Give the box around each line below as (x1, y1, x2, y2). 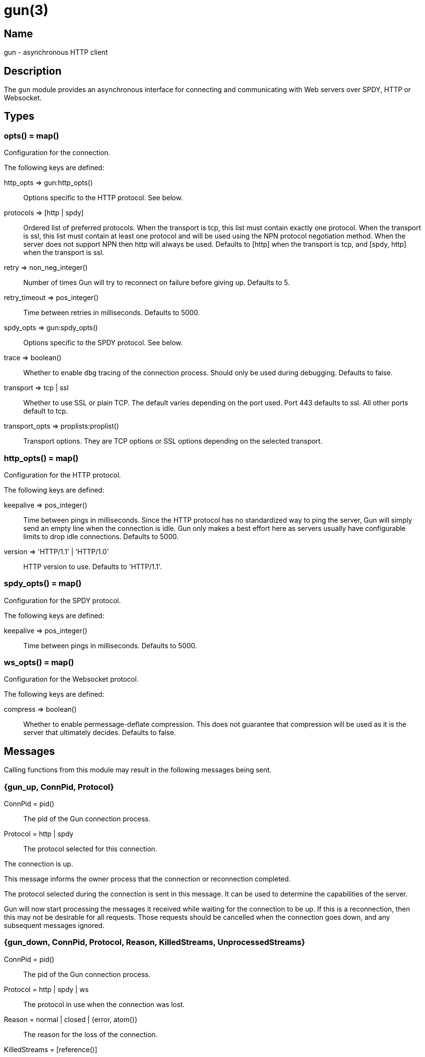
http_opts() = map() (4, 453, 79, 463)
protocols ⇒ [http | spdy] (4, 208, 84, 217)
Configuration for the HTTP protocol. (4, 470, 121, 479)
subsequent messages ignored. (4, 921, 105, 930)
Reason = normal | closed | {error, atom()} (4, 1015, 138, 1024)
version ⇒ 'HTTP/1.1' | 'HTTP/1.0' (4, 547, 109, 556)
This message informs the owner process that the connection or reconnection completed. (4, 875, 291, 883)
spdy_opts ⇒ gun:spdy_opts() (4, 323, 98, 332)
